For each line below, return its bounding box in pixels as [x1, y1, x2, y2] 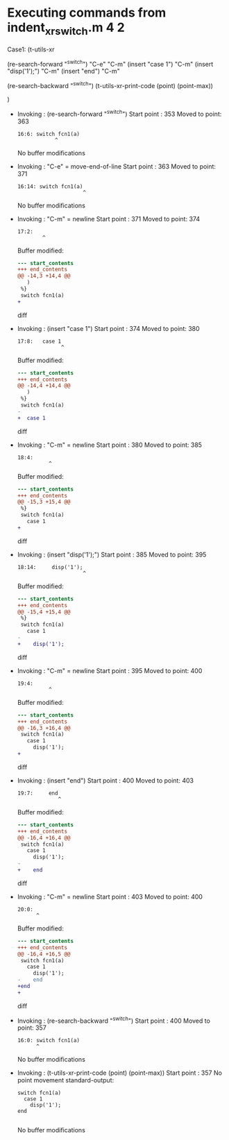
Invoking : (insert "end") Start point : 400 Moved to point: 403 [17, 776, 194, 785]
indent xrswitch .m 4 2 [7, 19, 125, 37]
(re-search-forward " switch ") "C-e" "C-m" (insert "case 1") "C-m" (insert [7, 58, 214, 68]
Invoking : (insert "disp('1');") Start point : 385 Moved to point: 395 [17, 550, 207, 559]
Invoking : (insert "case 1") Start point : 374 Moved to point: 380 [17, 324, 200, 332]
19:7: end [17, 790, 58, 797]
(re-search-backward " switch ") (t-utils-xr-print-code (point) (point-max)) [7, 80, 214, 90]
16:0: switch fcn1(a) [17, 1037, 80, 1044]
